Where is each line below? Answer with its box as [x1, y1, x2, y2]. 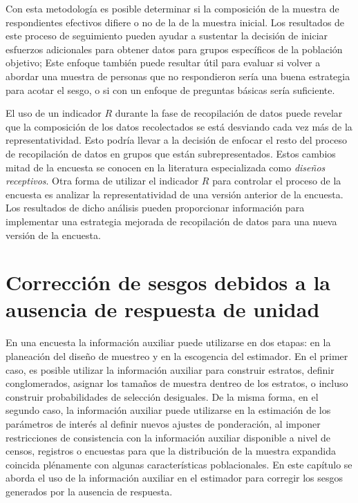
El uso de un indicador [6, 106, 102, 120]
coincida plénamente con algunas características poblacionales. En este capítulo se [6, 457, 352, 471]
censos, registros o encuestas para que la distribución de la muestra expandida [6, 444, 336, 458]
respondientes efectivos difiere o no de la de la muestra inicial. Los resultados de [6, 15, 345, 29]
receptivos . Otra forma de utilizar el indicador [6, 173, 199, 188]
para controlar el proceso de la [212, 173, 341, 188]
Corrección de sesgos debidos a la [6, 268, 330, 296]
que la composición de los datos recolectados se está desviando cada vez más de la [6, 119, 352, 133]
